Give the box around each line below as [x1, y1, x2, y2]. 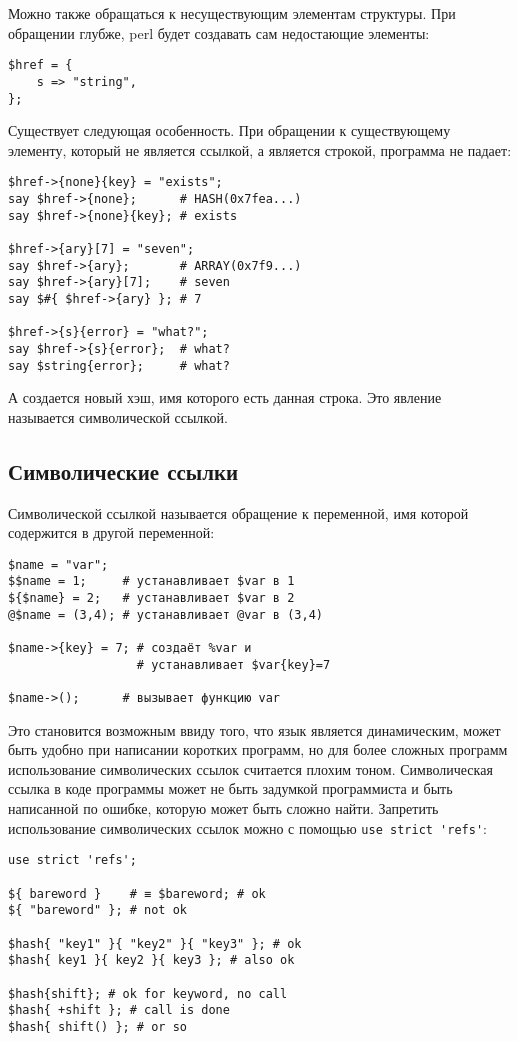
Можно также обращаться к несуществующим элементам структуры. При [8, 3, 456, 23]
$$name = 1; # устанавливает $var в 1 [8, 574, 295, 589]
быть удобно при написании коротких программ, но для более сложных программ [8, 739, 508, 760]
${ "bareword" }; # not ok [8, 903, 187, 918]
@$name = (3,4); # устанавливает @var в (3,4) [8, 607, 323, 622]
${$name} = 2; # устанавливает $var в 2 [8, 591, 295, 606]
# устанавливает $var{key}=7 [136, 657, 331, 672]
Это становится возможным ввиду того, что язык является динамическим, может [8, 719, 501, 740]
